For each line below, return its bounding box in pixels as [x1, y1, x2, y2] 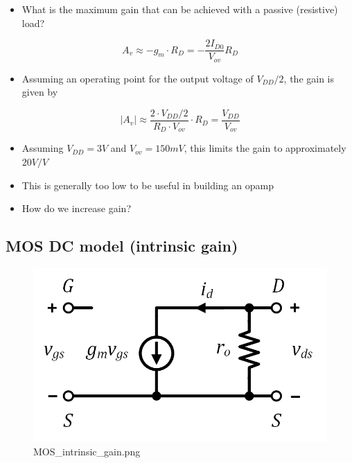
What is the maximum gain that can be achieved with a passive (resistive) [21, 2, 338, 16]
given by [21, 85, 58, 99]
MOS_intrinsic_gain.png [33, 444, 141, 458]
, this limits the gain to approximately [184, 141, 346, 155]
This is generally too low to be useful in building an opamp [21, 177, 274, 192]
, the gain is [283, 71, 335, 85]
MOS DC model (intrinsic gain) [6, 235, 238, 256]
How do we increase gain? [21, 201, 131, 216]
